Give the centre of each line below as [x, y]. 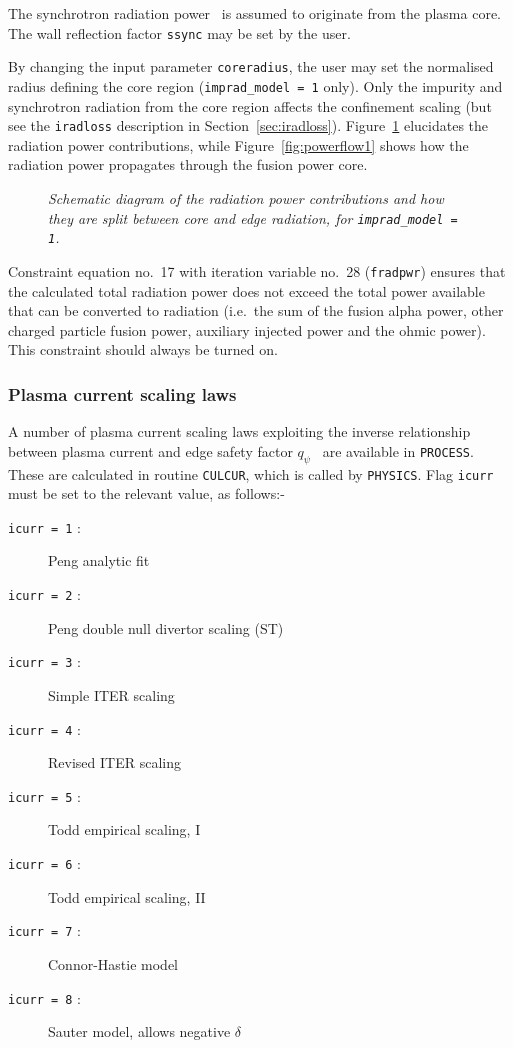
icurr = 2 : [44, 594]
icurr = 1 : [44, 526]
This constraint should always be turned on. [143, 349]
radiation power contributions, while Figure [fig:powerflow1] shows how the [238, 144]
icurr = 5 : [44, 795]
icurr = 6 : [44, 863]
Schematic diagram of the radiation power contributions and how [246, 198]
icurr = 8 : [44, 997]
